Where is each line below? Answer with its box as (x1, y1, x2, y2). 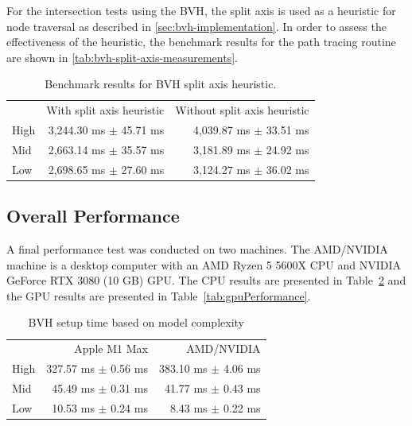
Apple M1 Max (74, 340, 148, 357)
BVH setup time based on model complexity (28, 314, 244, 331)
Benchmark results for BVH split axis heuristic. (45, 76, 277, 92)
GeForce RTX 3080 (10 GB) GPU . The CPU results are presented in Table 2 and (6, 272, 406, 289)
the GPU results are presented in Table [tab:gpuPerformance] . (6, 287, 311, 304)
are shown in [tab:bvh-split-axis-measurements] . (6, 48, 238, 65)
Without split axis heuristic (175, 102, 309, 118)
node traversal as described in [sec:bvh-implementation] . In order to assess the (6, 17, 387, 34)
